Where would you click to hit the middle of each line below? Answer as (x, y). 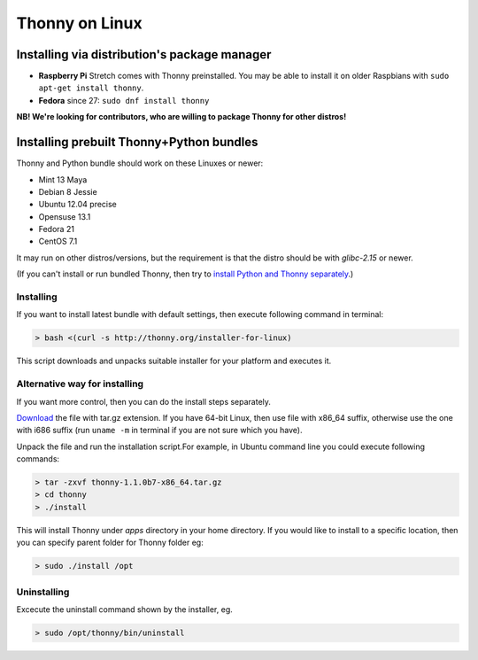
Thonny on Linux (79, 23)
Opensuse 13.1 (65, 216)
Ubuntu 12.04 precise (77, 205)
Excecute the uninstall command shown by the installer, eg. (125, 609)
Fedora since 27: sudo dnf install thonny (124, 100)
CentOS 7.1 (58, 241)
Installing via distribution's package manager (144, 54)
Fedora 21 (57, 229)
